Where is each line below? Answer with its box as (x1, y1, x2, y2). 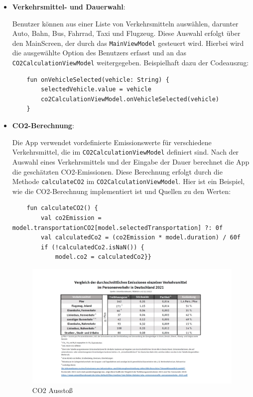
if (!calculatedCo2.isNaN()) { (41, 243, 144, 251)
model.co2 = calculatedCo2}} (55, 253, 151, 261)
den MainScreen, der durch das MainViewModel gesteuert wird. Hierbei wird (12, 37, 244, 48)
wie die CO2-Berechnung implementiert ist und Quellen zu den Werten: (12, 186, 231, 196)
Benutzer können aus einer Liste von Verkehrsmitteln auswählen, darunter (12, 18, 239, 28)
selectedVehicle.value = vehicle (41, 86, 151, 93)
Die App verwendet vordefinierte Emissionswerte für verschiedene (12, 137, 212, 147)
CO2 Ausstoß (32, 385, 73, 396)
